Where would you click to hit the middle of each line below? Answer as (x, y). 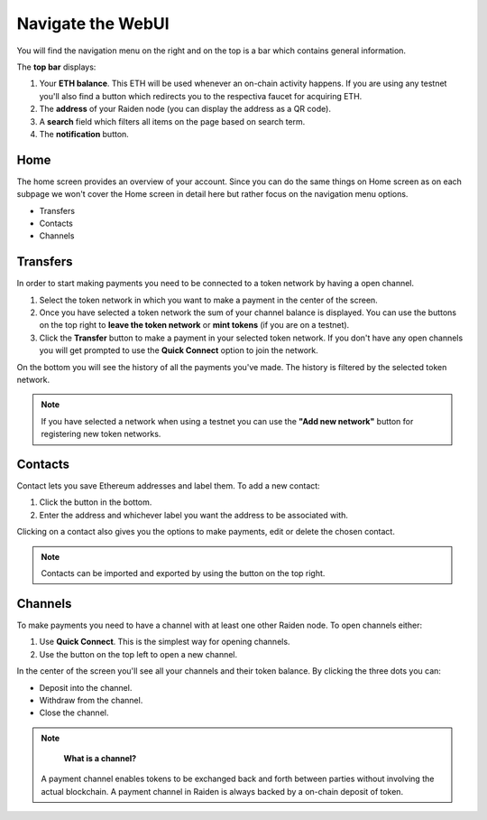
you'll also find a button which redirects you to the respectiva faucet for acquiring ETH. (201, 96)
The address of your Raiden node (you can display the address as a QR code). (185, 109)
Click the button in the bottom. (96, 502)
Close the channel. (74, 713)
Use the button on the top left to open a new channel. (138, 654)
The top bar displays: (56, 67)
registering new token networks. (101, 434)
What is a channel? (100, 759)
